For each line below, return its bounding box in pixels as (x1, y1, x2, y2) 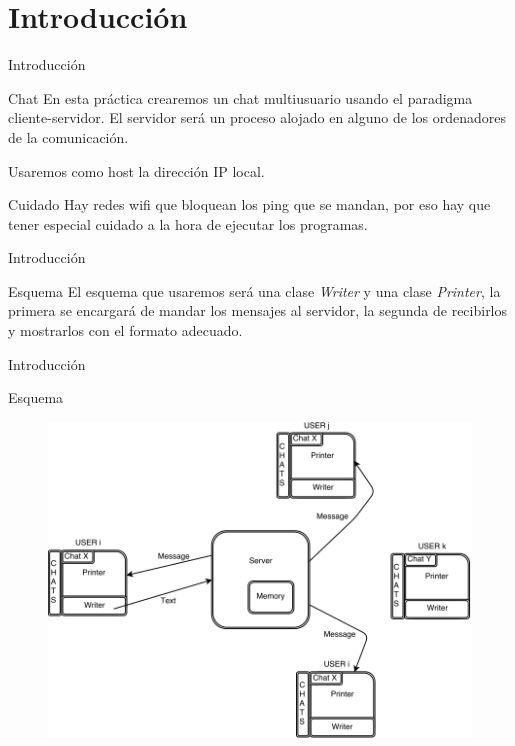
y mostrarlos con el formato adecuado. (8, 320, 243, 341)
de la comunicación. (8, 126, 129, 147)
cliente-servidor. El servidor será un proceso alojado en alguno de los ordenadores (8, 107, 506, 128)
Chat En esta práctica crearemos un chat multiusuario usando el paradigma (8, 87, 473, 108)
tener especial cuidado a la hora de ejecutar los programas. (8, 213, 368, 234)
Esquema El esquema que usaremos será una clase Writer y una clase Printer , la (8, 280, 501, 301)
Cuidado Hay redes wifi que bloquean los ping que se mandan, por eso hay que (8, 194, 491, 215)
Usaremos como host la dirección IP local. (8, 160, 265, 181)
